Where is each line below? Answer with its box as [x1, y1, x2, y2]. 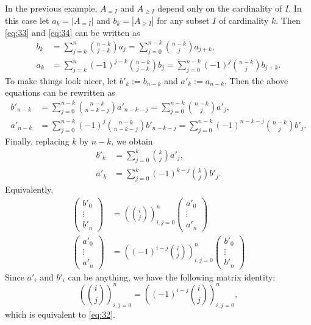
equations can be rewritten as [5, 86, 115, 99]
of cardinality [218, 13, 269, 26]
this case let [5, 13, 49, 26]
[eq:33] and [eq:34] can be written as [5, 26, 140, 38]
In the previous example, [5, 2, 98, 14]
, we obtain [111, 134, 153, 147]
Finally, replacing [5, 134, 70, 147]
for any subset [157, 13, 210, 26]
